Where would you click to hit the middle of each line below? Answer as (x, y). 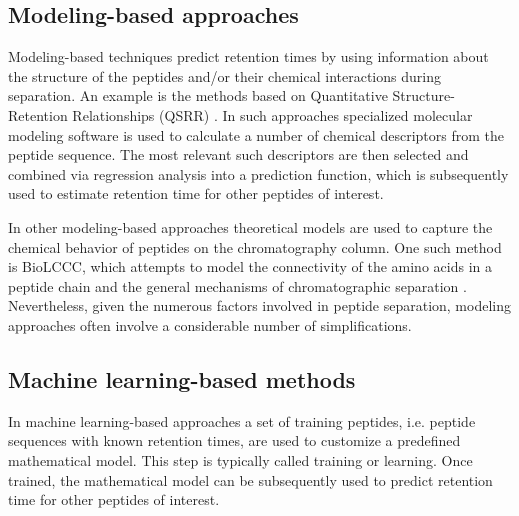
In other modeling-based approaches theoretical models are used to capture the (250, 226)
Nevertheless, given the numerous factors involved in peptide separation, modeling (259, 305)
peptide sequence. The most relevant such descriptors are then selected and (238, 154)
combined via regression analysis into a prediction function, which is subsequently (258, 173)
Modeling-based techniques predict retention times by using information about (248, 56)
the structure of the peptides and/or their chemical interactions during (224, 75)
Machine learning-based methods (182, 378)
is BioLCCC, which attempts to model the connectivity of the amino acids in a (250, 266)
